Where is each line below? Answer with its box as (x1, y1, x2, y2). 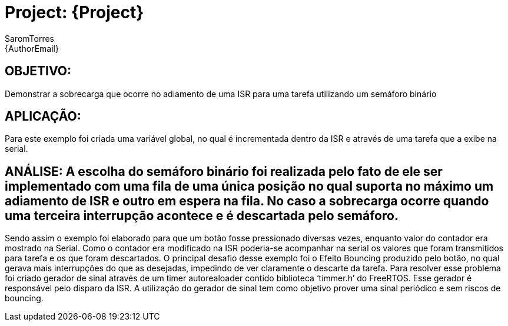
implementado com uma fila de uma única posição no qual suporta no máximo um (5, 178, 494, 194)
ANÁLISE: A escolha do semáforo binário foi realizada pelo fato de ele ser (5, 164, 443, 179)
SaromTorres (5, 33, 54, 44)
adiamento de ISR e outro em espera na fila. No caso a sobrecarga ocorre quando (5, 193, 489, 208)
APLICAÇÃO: (5, 109, 81, 124)
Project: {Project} (5, 2, 144, 22)
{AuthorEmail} (5, 43, 59, 54)
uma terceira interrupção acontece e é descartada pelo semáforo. (5, 208, 399, 223)
